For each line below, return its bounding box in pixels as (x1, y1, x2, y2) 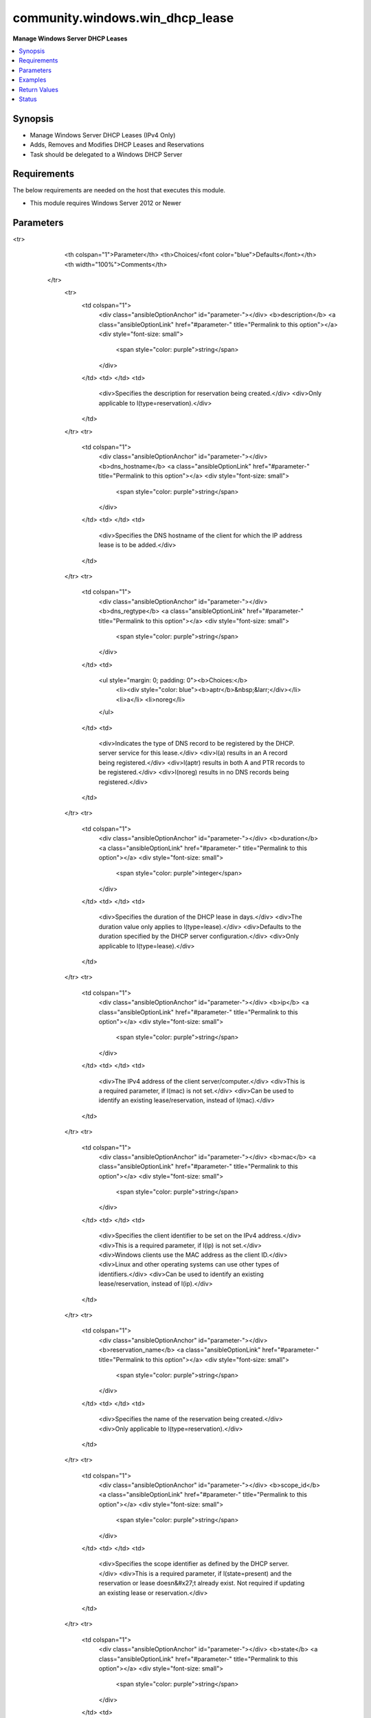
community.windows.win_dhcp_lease (12, 10, 234, 25)
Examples (19, 76, 47, 84)
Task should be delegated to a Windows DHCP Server (30, 150, 183, 158)
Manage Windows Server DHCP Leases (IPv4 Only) (30, 131, 176, 139)
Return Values (19, 85, 58, 93)
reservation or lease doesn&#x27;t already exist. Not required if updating (98, 1579, 305, 1587)
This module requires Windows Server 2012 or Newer (30, 199, 181, 207)
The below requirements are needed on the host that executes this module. (12, 186, 226, 194)
